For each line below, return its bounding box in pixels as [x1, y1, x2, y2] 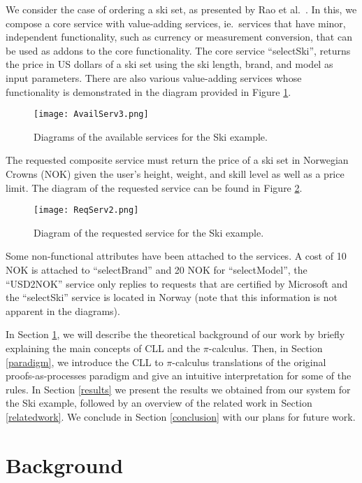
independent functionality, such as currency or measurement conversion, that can [6, 29, 352, 44]
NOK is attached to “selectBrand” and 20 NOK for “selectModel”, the [6, 262, 307, 277]
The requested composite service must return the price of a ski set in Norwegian [6, 153, 349, 167]
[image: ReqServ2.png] [34, 205, 139, 216]
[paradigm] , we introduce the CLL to [6, 354, 164, 369]
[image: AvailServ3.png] [34, 109, 149, 120]
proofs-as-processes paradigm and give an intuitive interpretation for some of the [6, 368, 352, 383]
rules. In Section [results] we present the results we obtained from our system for [6, 381, 351, 396]
